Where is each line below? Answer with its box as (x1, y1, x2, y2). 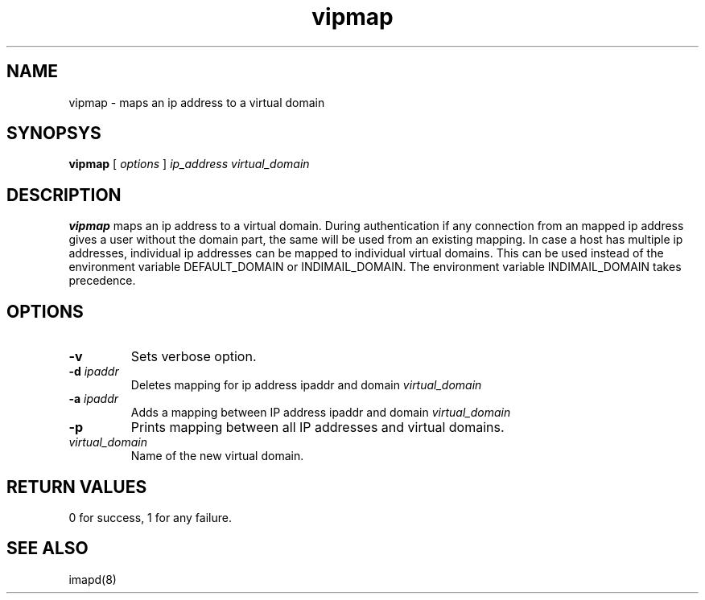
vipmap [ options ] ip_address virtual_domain (68, 157, 310, 171)
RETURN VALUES (6, 476, 147, 497)
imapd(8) (68, 572, 117, 586)
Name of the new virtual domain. (130, 449, 304, 463)
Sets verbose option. (130, 348, 257, 365)
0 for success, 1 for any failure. (68, 510, 232, 524)
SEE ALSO (6, 538, 89, 559)
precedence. (68, 273, 136, 288)
